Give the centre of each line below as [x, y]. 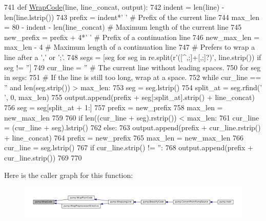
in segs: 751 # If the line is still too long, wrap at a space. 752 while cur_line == [133, 77]
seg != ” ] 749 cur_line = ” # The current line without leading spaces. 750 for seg [132, 67]
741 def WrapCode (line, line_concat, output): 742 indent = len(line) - [114, 7]
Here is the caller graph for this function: [69, 175]
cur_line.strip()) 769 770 [43, 157]
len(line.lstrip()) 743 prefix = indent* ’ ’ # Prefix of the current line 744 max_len [132, 17]
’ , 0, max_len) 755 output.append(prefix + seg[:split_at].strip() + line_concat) [129, 97]
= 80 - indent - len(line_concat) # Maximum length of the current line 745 [123, 27]
